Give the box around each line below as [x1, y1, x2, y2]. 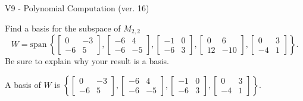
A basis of [5, 78, 41, 90]
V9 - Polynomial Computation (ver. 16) [5, 2, 149, 14]
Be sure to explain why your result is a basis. [5, 55, 170, 67]
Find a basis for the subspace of [5, 21, 121, 34]
